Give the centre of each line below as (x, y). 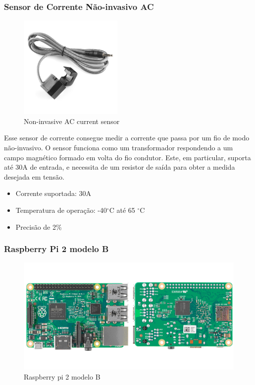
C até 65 (122, 210)
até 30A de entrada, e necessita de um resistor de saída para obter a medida (120, 167)
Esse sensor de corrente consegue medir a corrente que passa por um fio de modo (127, 138)
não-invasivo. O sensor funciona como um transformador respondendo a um (119, 147)
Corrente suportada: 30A (53, 193)
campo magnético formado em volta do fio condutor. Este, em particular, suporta (127, 157)
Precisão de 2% (39, 226)
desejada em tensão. (34, 176)
